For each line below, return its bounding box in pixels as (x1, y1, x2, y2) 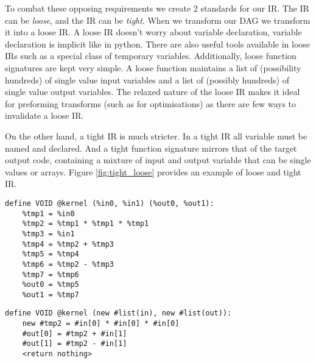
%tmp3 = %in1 (22, 229, 75, 238)
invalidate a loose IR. (5, 109, 84, 122)
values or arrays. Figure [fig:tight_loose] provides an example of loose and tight (5, 165, 301, 178)
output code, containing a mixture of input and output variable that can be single (5, 153, 311, 166)
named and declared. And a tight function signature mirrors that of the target (5, 141, 297, 154)
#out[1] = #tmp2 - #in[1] (22, 339, 127, 348)
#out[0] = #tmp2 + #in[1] (22, 329, 127, 338)
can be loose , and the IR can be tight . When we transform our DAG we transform (5, 13, 311, 26)
